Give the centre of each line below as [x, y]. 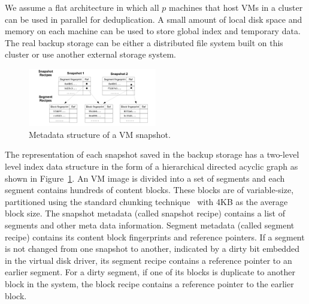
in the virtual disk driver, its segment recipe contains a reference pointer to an [149, 260]
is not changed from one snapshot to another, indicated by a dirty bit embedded [152, 249]
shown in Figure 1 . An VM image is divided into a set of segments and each [145, 178]
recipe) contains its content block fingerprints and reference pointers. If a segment [155, 237]
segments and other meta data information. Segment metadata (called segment [150, 225]
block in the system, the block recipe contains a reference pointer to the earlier [149, 283]
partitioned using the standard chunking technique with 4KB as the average [146, 201]
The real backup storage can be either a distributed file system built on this [144, 42]
